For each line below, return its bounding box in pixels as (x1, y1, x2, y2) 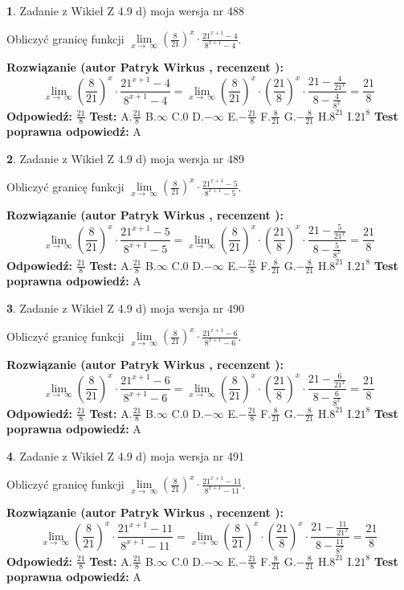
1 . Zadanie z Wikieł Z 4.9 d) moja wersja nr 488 (6, 2, 245, 18)
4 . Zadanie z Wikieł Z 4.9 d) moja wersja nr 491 (6, 447, 245, 464)
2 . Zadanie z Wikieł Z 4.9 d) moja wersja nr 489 (6, 150, 245, 166)
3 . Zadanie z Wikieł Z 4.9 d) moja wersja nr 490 (6, 299, 245, 316)
